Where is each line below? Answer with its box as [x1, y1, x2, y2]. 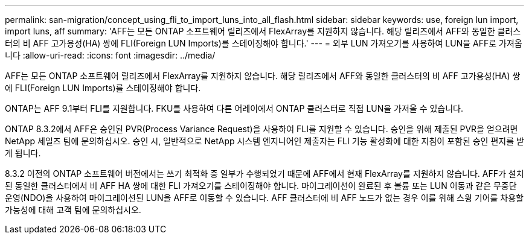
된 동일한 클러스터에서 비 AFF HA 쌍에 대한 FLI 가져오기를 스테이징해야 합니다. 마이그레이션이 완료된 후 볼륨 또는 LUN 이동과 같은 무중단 [5, 180, 517, 191]
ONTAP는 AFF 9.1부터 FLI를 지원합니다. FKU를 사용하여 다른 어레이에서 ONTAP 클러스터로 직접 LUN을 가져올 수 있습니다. [5, 103, 464, 113]
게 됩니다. [5, 148, 41, 158]
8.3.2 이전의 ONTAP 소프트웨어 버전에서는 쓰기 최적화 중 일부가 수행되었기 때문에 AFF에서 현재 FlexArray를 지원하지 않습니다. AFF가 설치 [5, 168, 524, 179]
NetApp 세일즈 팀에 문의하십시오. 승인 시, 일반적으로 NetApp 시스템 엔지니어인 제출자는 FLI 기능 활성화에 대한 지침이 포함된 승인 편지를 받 [5, 136, 524, 146]
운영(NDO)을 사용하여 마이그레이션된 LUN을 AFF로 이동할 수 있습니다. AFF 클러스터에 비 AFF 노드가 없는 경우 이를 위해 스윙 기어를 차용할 [5, 193, 524, 203]
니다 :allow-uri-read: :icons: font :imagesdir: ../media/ [5, 50, 216, 60]
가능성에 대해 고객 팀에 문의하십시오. [5, 205, 141, 215]
